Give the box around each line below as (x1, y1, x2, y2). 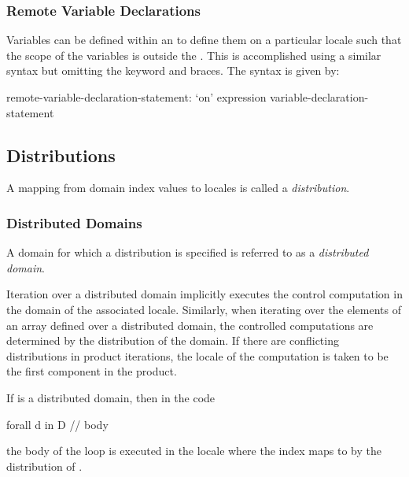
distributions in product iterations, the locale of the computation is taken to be (6, 347, 389, 364)
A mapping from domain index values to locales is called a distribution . (6, 179, 350, 196)
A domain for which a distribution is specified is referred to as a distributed (6, 244, 369, 261)
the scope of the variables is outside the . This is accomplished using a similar (6, 46, 381, 63)
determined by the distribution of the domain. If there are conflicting (6, 332, 339, 349)
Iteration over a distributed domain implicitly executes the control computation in (6, 286, 403, 302)
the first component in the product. (6, 363, 177, 379)
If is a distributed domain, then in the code (6, 389, 216, 405)
